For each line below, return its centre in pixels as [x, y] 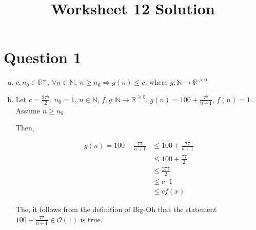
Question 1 [43, 57]
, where [156, 82]
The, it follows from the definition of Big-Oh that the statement [116, 209]
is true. [91, 219]
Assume [28, 110]
